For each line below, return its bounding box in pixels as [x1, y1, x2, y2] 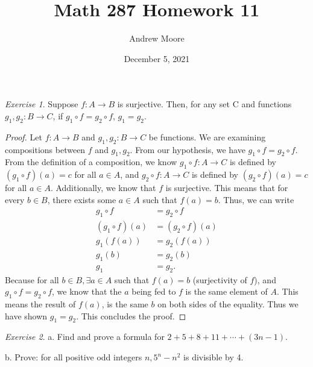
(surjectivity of [192, 273, 247, 286]
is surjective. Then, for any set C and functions [117, 98, 292, 110]
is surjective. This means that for [165, 181, 288, 194]
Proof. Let [5, 130, 42, 143]
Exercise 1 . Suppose [5, 98, 78, 110]
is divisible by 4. [183, 351, 244, 363]
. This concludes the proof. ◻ [76, 309, 186, 322]
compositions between [5, 143, 86, 155]
